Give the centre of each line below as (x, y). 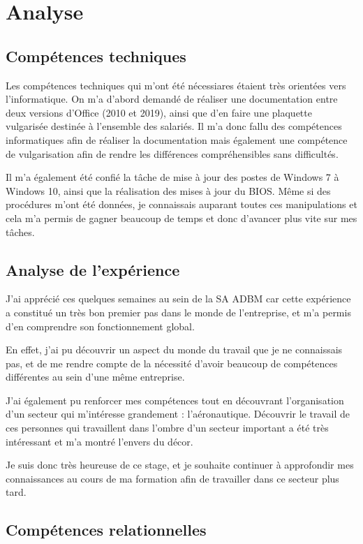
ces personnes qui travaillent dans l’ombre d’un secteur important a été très (167, 428)
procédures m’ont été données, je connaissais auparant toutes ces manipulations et (181, 204)
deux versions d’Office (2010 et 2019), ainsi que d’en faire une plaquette (159, 112)
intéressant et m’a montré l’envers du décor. (99, 441)
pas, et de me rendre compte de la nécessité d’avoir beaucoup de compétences (172, 363)
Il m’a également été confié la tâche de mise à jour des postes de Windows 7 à (172, 177)
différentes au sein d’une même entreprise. (95, 377)
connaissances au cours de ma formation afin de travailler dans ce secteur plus (172, 478)
